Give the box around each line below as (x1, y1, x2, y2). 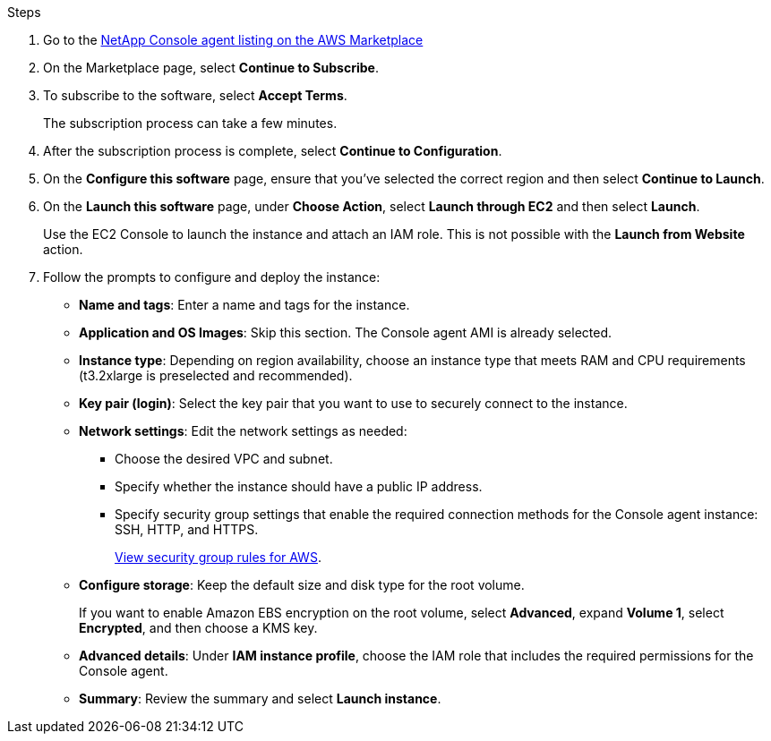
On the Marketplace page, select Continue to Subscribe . (43, 60, 379, 75)
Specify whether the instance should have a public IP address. (115, 479, 483, 494)
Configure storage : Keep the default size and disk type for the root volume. (79, 577, 525, 592)
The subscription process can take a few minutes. (43, 115, 338, 131)
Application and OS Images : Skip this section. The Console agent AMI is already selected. (79, 325, 613, 340)
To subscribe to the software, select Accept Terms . (43, 88, 347, 103)
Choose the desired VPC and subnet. (115, 451, 333, 466)
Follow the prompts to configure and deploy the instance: (43, 269, 381, 285)
